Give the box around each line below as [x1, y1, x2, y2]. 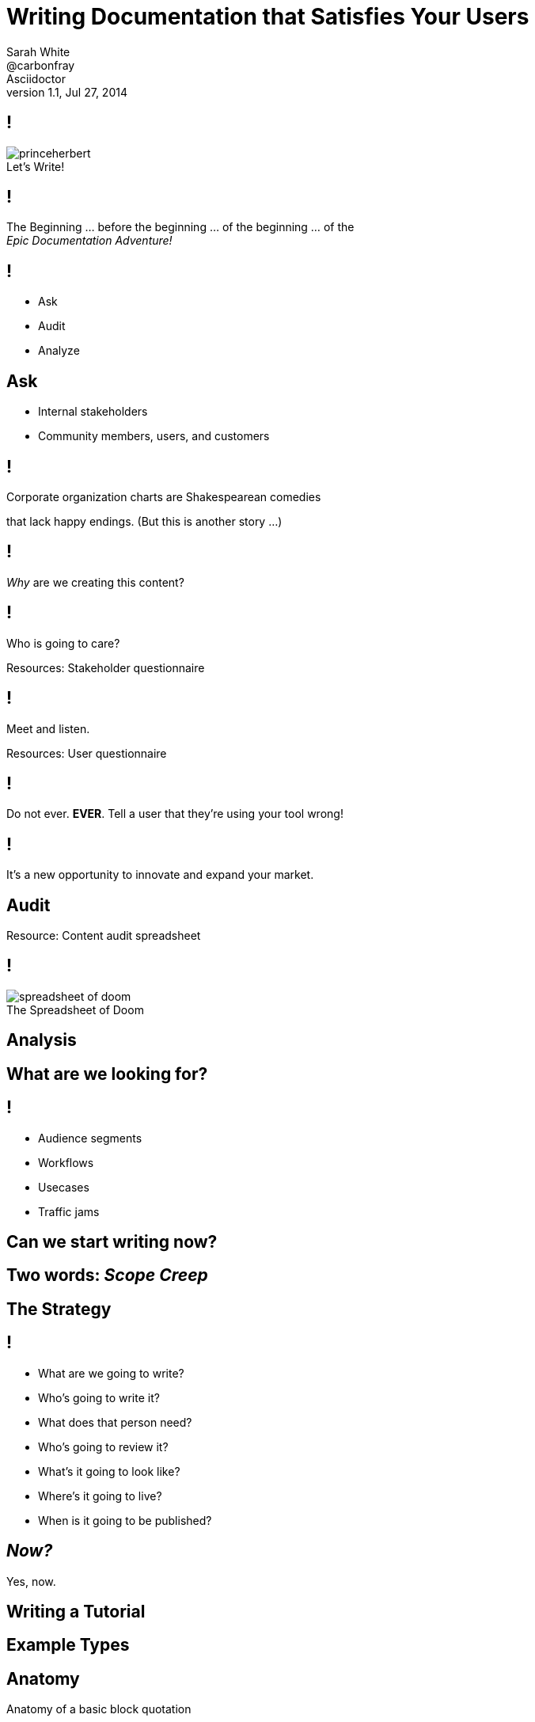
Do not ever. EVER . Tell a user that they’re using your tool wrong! [6, 807, 343, 821]
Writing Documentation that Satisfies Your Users [6, 3, 529, 30]
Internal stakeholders [38, 405, 148, 419]
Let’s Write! [6, 159, 65, 173]
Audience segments [38, 1131, 142, 1145]
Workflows [38, 1155, 94, 1169]
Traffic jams [38, 1204, 100, 1218]
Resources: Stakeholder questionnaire [6, 660, 205, 675]
